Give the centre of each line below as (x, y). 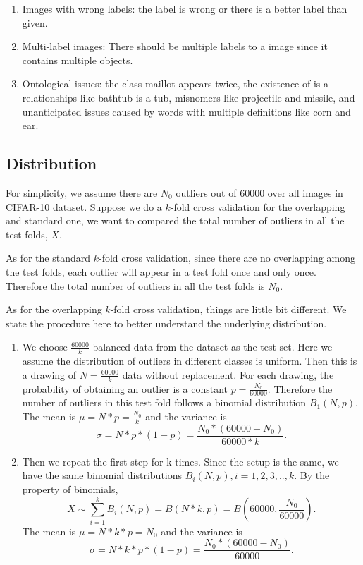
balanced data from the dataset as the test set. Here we (213, 347)
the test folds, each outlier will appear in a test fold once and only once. (161, 271)
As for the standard (48, 258)
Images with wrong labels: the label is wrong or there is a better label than (185, 8)
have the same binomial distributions (102, 475)
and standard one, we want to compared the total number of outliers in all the (175, 220)
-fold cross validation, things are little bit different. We (228, 309)
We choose (45, 347)
